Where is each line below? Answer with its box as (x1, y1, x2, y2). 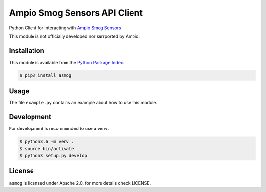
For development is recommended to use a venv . (9, 126, 109, 131)
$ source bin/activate (19, 146, 74, 151)
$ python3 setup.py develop (19, 153, 87, 158)
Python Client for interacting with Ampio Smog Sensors (9, 25, 121, 31)
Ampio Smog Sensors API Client (9, 7, 143, 18)
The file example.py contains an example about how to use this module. (9, 100, 158, 106)
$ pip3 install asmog (19, 72, 72, 78)
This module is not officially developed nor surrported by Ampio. (9, 33, 140, 39)
